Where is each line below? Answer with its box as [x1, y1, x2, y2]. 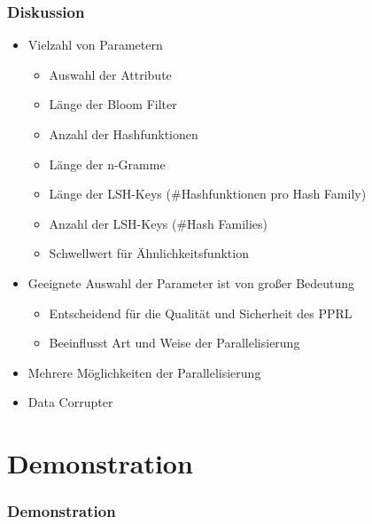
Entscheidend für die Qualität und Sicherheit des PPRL [49, 303, 353, 322]
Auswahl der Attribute [49, 65, 172, 83]
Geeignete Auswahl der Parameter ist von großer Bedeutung [27, 273, 355, 292]
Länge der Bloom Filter [49, 95, 177, 113]
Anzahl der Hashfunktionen [49, 125, 198, 143]
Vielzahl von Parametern [27, 35, 163, 54]
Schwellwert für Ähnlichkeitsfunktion [49, 244, 249, 262]
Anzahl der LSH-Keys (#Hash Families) [49, 214, 268, 232]
